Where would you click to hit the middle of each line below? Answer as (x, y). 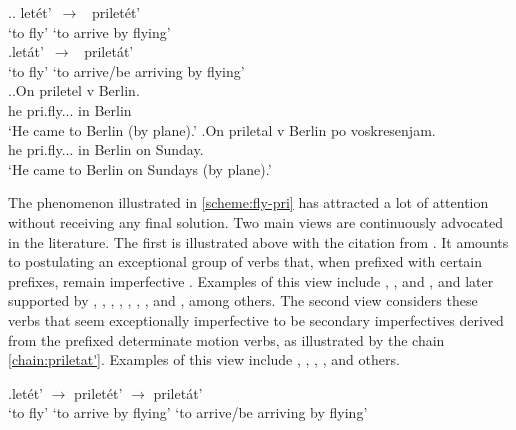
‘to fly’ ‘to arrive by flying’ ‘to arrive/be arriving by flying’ (188, 412)
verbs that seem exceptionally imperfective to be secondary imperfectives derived (256, 319)
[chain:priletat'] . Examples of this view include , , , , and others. (204, 359)
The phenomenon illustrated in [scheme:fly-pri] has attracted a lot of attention (248, 202)
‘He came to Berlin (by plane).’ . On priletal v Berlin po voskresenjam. (222, 129)
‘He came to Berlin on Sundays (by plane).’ (140, 168)
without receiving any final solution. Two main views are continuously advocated (255, 221)
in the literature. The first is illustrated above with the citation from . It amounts (258, 241)
